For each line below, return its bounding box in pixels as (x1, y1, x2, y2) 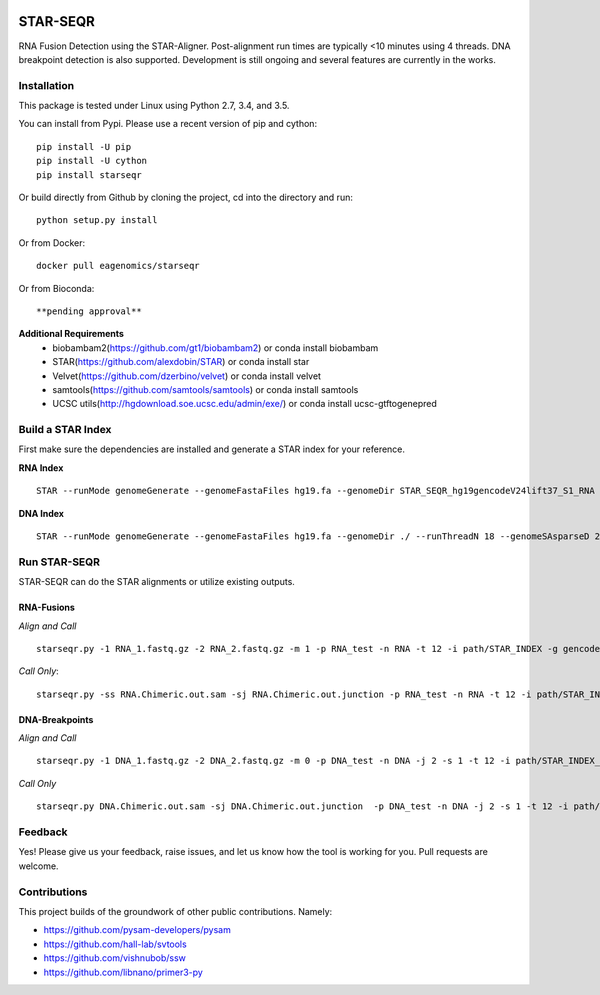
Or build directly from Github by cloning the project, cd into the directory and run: (18, 191, 354, 203)
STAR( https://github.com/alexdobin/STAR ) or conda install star (52, 356, 310, 368)
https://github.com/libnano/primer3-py (43, 966, 204, 978)
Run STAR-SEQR (18, 555, 100, 569)
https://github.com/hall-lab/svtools (43, 938, 187, 950)
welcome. (18, 860, 59, 872)
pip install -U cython (36, 155, 148, 167)
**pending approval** (36, 305, 142, 317)
